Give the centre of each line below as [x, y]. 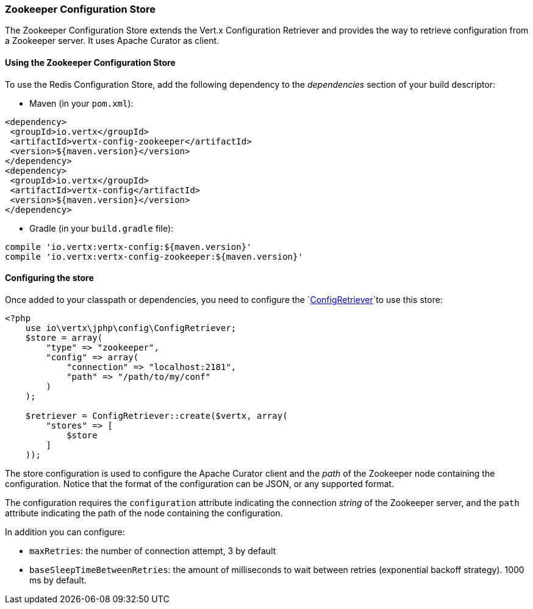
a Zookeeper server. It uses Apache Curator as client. [112, 41]
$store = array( [64, 337]
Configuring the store [49, 278]
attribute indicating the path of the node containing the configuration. [144, 513]
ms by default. [58, 580]
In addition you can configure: [65, 532]
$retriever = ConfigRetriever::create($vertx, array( [156, 415]
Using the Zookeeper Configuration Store [90, 62]
